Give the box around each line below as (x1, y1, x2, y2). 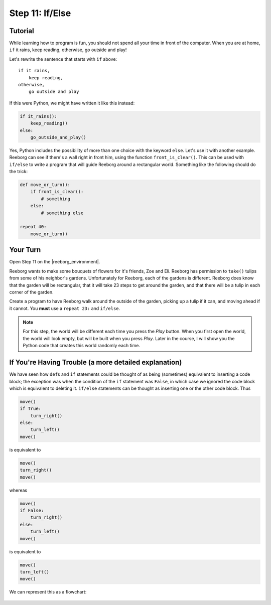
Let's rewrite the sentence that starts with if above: (9, 56, 117, 62)
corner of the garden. (9, 289, 54, 295)
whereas (9, 487, 28, 493)
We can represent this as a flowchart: (9, 589, 87, 595)
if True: (20, 406, 42, 411)
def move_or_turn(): (20, 182, 70, 188)
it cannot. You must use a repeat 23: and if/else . (9, 305, 120, 311)
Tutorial (9, 27, 35, 35)
